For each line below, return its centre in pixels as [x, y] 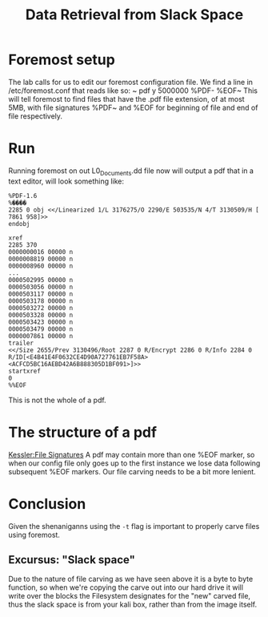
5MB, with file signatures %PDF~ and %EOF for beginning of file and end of [133, 107]
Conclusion [47, 504]
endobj [19, 224]
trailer [21, 343]
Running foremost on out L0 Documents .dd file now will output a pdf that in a [131, 171]
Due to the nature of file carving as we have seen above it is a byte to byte [131, 579]
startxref [25, 371]
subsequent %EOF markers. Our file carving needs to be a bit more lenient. [132, 471]
